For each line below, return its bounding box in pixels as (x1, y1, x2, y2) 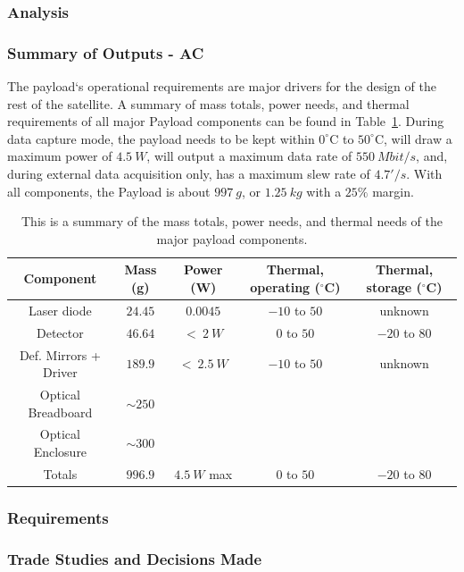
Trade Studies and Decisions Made (7, 547, 262, 569)
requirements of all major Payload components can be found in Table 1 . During (7, 112, 444, 130)
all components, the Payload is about (7, 181, 211, 200)
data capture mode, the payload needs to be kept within (7, 129, 315, 147)
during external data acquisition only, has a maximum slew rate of (7, 164, 370, 183)
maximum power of (7, 147, 112, 165)
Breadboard (28, 402, 93, 421)
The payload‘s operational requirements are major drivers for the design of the (7, 77, 436, 96)
